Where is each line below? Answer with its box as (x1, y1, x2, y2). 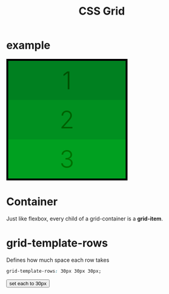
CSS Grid (78, 4, 125, 18)
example (6, 38, 51, 52)
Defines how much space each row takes (6, 256, 110, 264)
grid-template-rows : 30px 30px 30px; (6, 268, 102, 274)
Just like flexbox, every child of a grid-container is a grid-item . (6, 214, 164, 222)
